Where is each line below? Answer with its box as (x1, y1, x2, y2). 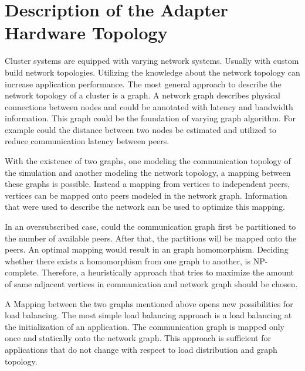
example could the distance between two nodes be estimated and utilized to (5, 123, 276, 135)
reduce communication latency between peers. (5, 135, 170, 147)
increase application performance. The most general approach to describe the (5, 77, 282, 90)
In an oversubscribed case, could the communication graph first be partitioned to (5, 220, 296, 233)
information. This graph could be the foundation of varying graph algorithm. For (5, 112, 296, 124)
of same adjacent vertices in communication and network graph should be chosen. (5, 278, 298, 290)
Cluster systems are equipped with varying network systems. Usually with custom (5, 55, 299, 67)
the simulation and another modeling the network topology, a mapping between (5, 166, 291, 178)
